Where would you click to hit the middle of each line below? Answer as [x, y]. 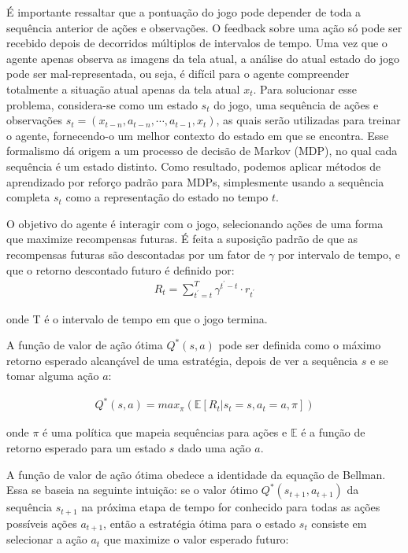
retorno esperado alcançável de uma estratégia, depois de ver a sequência [182, 360]
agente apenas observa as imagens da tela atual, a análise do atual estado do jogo [203, 58]
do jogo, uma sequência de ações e [296, 104]
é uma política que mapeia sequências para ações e [165, 432]
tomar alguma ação [53, 376]
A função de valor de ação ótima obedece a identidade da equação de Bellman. [196, 474]
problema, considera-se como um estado [102, 104]
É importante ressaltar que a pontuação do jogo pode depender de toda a [184, 12]
